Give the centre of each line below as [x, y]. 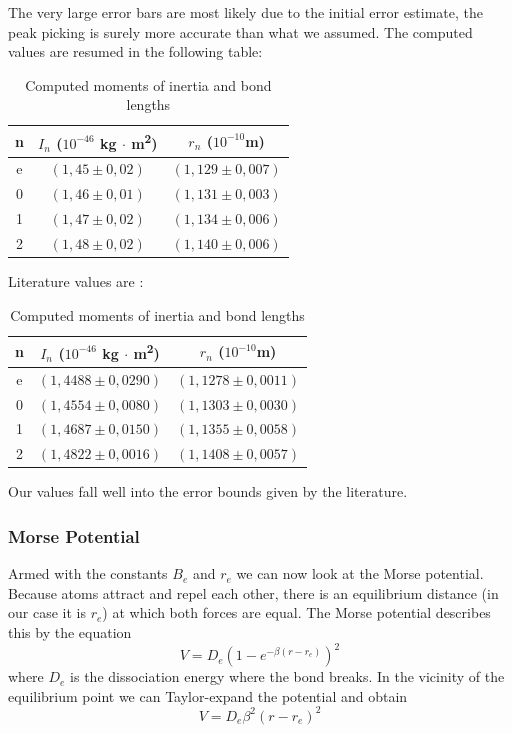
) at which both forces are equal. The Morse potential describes [296, 612]
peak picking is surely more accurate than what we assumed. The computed [240, 31]
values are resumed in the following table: [135, 51]
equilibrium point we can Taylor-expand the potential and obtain [208, 695]
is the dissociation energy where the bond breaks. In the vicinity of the [287, 676]
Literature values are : [76, 281]
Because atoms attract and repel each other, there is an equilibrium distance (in [253, 592]
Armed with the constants [88, 573]
